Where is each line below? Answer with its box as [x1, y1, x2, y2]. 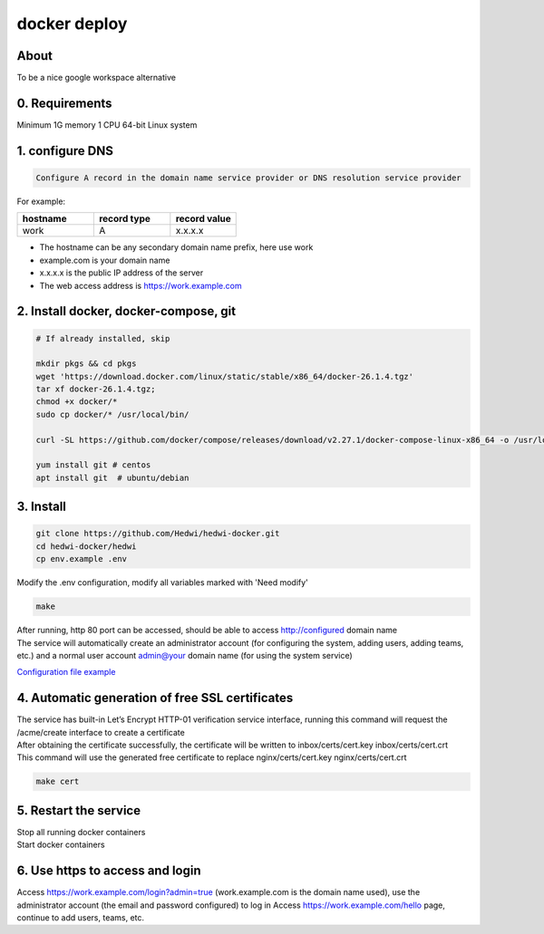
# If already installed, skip [35, 333, 170, 343]
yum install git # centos [35, 460, 151, 470]
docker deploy [16, 14, 128, 34]
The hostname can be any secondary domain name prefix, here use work [39, 242, 314, 253]
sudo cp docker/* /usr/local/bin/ [35, 409, 189, 419]
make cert [35, 776, 80, 787]
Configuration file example [16, 667, 116, 678]
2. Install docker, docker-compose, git [16, 303, 236, 319]
